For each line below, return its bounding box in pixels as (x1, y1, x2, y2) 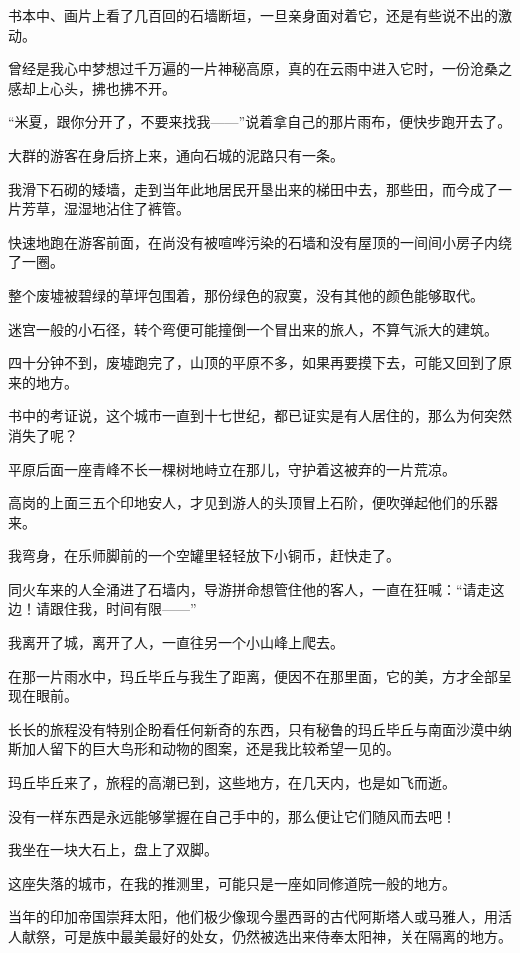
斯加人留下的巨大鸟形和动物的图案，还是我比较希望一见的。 (8, 738, 400, 759)
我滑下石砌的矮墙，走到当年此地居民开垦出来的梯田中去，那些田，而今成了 (8, 178, 498, 199)
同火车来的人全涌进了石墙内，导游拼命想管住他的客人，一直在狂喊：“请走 (8, 578, 491, 599)
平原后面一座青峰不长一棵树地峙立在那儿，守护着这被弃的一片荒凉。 (8, 458, 456, 479)
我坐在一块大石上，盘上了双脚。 (8, 839, 218, 860)
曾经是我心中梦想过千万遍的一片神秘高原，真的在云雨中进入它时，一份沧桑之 (8, 58, 512, 79)
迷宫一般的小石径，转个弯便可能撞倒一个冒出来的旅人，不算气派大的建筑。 (8, 318, 498, 339)
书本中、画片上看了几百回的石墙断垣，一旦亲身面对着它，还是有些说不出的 (8, 5, 498, 25)
